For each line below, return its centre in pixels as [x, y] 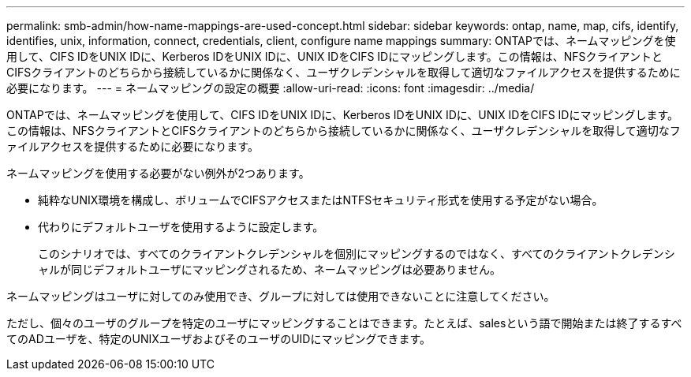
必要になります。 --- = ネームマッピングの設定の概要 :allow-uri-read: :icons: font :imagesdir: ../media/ [271, 88]
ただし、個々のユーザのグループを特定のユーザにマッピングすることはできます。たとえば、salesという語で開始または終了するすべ [344, 323]
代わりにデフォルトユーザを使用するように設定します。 [181, 227]
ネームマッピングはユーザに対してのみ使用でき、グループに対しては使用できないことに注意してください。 [281, 296]
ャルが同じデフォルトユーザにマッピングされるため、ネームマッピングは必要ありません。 [269, 269]
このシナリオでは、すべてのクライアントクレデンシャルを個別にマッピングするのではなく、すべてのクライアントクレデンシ [357, 254]
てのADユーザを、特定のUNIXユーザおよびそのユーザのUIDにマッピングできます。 [219, 339]
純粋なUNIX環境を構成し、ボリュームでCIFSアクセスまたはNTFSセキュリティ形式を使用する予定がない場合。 [321, 200]
